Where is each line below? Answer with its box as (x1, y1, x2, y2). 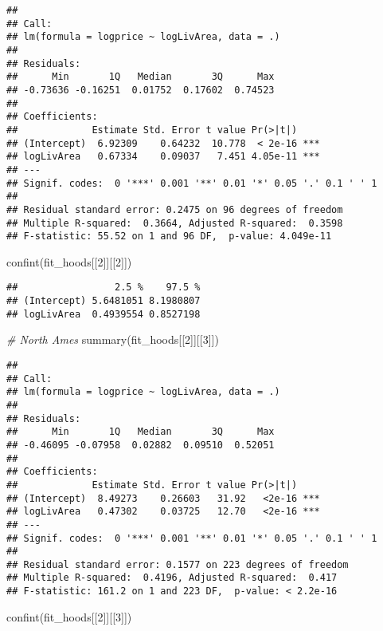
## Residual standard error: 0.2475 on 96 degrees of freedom (6, 203, 343, 215)
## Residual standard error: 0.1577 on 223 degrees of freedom (6, 558, 349, 570)
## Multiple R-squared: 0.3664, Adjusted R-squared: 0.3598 (6, 217, 343, 229)
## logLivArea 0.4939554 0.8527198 (6, 308, 201, 320)
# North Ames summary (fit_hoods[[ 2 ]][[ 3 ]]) (6, 331, 219, 348)
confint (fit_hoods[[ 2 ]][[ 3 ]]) (6, 608, 132, 625)
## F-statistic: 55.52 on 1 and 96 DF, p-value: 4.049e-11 (6, 231, 332, 243)
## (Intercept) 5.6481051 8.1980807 (6, 295, 201, 307)
